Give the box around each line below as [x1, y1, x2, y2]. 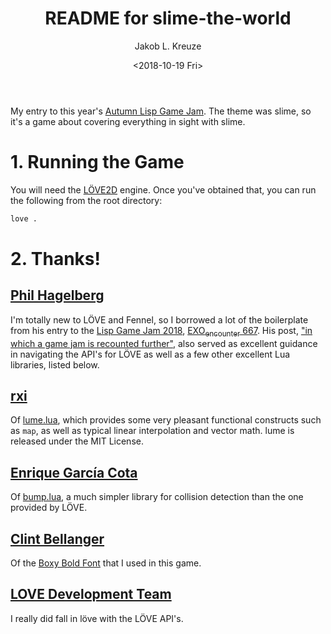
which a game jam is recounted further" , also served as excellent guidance [10, 337, 318, 349]
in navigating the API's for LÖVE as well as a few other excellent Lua [10, 348, 291, 360]
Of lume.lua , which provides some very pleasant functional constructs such [10, 414, 322, 426]
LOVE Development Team [10, 586, 172, 603]
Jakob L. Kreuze [134, 40, 202, 52]
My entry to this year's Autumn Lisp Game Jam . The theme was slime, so [10, 105, 312, 117]
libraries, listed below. [10, 358, 100, 371]
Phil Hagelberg [10, 287, 105, 304]
